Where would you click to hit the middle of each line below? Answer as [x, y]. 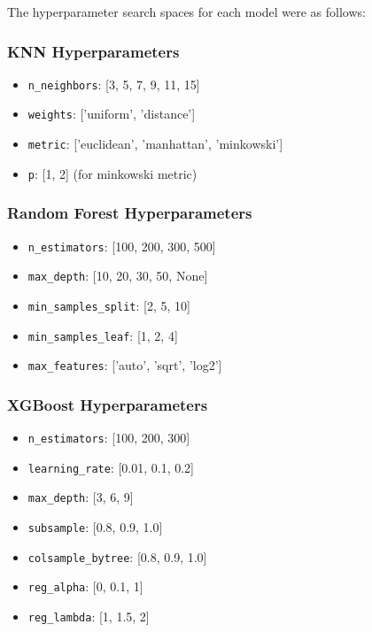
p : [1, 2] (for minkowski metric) [112, 173]
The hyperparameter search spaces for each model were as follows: [186, 12]
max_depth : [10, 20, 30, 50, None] [118, 276]
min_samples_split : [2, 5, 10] [109, 305]
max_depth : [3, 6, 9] [81, 497]
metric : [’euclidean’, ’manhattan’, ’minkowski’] [155, 144]
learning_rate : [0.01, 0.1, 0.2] [111, 467]
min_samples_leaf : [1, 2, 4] [103, 335]
